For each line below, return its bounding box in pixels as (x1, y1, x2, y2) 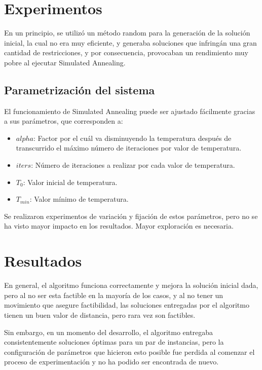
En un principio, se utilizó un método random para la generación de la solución (4, 27, 250, 38)
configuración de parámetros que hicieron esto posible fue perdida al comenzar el (4, 346, 255, 357)
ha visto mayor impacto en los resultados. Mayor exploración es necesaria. (4, 220, 234, 231)
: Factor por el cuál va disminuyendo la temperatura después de (33, 132, 232, 143)
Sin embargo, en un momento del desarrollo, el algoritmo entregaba (4, 326, 213, 337)
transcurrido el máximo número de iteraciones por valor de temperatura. (16, 142, 242, 153)
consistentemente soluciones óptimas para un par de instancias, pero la (4, 337, 224, 347)
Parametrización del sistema (4, 82, 155, 97)
